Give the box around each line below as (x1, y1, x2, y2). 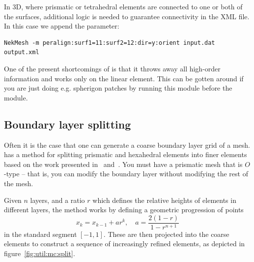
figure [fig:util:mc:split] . (4, 248, 75, 258)
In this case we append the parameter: (4, 21, 119, 31)
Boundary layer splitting (4, 116, 131, 131)
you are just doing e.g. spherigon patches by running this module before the (4, 83, 232, 93)
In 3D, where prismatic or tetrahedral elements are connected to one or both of (4, 1, 243, 11)
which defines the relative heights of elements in (92, 195, 236, 205)
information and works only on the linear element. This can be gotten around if (4, 73, 244, 83)
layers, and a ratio (30, 195, 85, 205)
